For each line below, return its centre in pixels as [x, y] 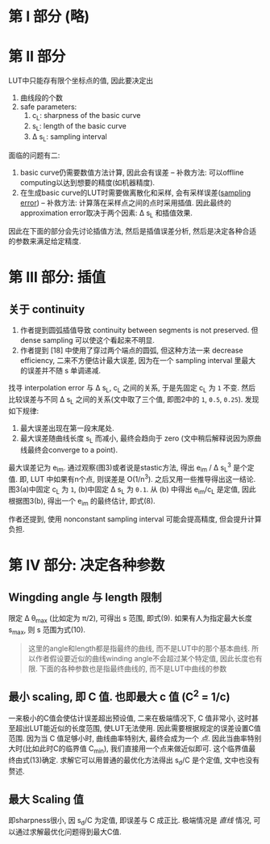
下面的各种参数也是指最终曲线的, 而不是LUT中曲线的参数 [133, 669]
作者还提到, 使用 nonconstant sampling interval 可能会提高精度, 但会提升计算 [135, 519]
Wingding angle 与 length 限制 [85, 597]
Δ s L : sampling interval [69, 137]
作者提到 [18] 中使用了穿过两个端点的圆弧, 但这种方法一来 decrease [131, 350]
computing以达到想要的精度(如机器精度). [87, 182]
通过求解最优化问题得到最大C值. [69, 832]
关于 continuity [47, 309]
